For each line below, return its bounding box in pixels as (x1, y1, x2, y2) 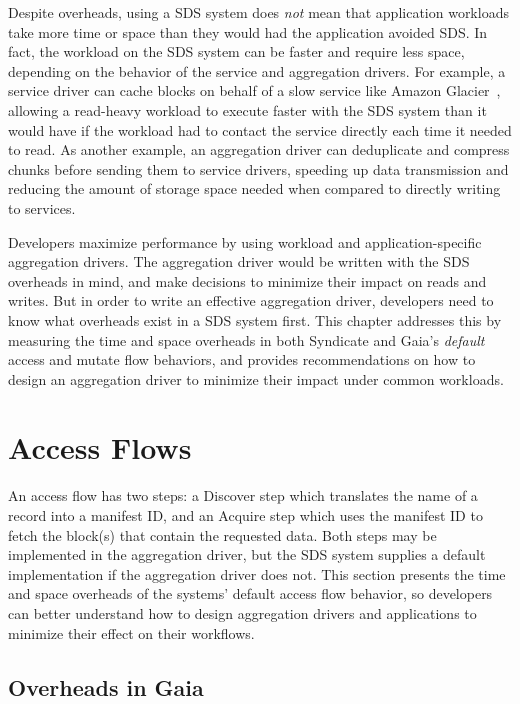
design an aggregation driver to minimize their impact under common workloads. (8, 368, 504, 389)
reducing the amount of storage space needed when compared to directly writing (8, 178, 501, 199)
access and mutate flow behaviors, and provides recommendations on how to (8, 349, 476, 370)
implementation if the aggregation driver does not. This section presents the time (8, 563, 506, 584)
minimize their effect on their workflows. (8, 622, 255, 643)
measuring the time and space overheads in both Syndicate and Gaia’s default (8, 329, 485, 350)
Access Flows (8, 427, 192, 468)
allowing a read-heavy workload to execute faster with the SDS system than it (8, 99, 487, 120)
